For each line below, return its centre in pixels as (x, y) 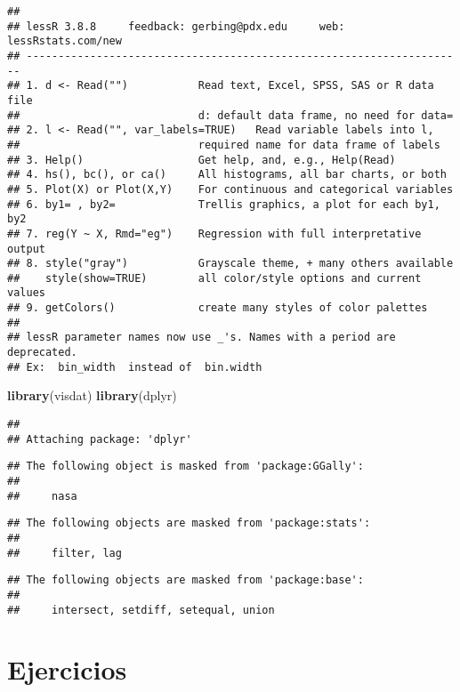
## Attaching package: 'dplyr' (100, 439)
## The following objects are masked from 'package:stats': (189, 523)
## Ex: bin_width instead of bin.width (135, 367)
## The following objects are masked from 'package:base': (186, 580)
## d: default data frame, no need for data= (230, 115)
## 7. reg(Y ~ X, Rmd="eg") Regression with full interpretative (214, 233)
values (26, 293)
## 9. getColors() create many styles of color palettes (218, 308)
